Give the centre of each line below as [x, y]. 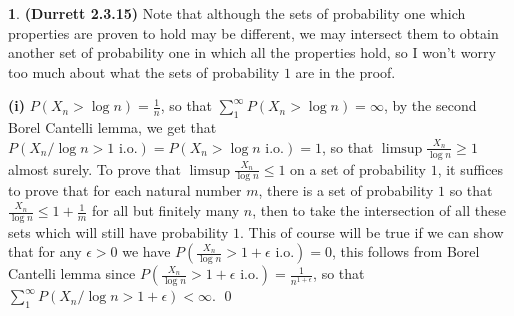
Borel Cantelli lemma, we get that [112, 127]
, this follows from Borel [405, 251]
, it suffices [470, 168]
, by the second [430, 105]
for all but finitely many [166, 210]
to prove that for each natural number [125, 190]
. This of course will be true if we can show [372, 231]
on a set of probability [358, 168]
